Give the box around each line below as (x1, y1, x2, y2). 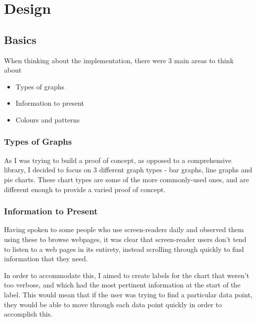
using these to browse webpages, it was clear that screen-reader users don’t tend (4, 234, 247, 244)
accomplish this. (4, 309, 53, 319)
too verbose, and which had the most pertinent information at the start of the (4, 280, 241, 290)
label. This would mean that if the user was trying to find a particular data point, (4, 289, 253, 299)
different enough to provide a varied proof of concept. (4, 184, 166, 194)
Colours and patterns (15, 114, 80, 124)
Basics (4, 32, 37, 47)
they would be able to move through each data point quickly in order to (4, 299, 222, 309)
